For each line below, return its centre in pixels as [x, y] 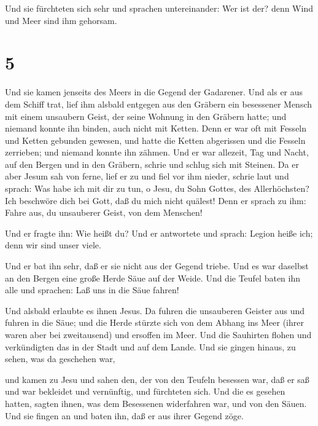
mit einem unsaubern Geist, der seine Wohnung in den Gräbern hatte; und [146, 116]
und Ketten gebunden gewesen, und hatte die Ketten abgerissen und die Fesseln [155, 140]
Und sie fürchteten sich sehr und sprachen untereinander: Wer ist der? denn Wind [159, 8]
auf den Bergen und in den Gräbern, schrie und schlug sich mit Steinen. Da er [152, 164]
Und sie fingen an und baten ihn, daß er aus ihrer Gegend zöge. [124, 415]
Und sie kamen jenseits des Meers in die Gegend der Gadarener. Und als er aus [154, 92]
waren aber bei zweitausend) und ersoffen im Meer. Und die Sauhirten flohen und [158, 334]
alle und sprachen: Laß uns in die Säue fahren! [92, 290]
